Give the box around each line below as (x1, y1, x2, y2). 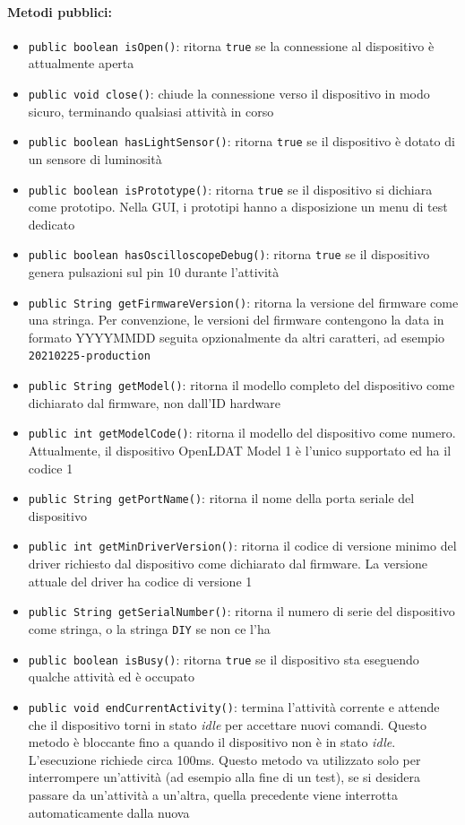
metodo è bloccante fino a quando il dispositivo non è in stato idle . (28, 733, 396, 751)
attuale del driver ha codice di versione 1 (28, 571, 253, 590)
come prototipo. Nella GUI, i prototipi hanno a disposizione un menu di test (28, 197, 448, 216)
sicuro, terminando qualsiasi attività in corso (28, 101, 274, 120)
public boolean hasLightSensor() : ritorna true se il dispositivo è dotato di (28, 132, 455, 151)
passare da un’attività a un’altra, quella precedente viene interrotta (28, 785, 399, 803)
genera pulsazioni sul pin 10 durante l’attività (28, 263, 280, 282)
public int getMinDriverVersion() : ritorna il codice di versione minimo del (28, 536, 457, 555)
